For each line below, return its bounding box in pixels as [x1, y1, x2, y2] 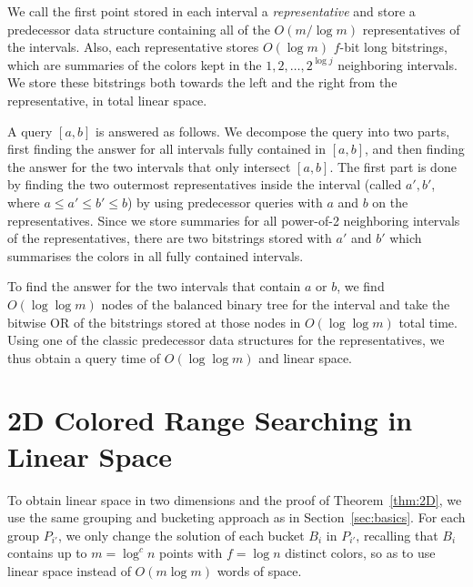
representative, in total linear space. [7, 90, 207, 109]
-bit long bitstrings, [339, 37, 448, 56]
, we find [337, 277, 385, 296]
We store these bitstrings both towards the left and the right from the [7, 73, 398, 92]
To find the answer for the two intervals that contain [7, 277, 301, 296]
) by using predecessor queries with [127, 192, 323, 211]
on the [372, 192, 408, 211]
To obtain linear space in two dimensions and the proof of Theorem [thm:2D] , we [7, 490, 462, 509]
